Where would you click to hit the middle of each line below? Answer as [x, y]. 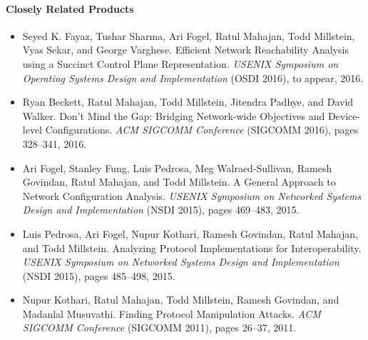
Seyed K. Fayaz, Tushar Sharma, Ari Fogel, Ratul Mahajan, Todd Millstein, [189, 35]
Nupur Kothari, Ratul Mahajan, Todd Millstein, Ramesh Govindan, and [181, 300]
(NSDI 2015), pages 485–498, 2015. [99, 275]
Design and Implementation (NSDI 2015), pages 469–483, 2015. [161, 210]
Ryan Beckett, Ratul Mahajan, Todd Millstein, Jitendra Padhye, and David [188, 102]
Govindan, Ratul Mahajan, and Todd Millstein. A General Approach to [179, 182]
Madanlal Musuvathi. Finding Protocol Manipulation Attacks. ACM [172, 313]
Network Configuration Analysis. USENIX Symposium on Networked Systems [192, 195]
